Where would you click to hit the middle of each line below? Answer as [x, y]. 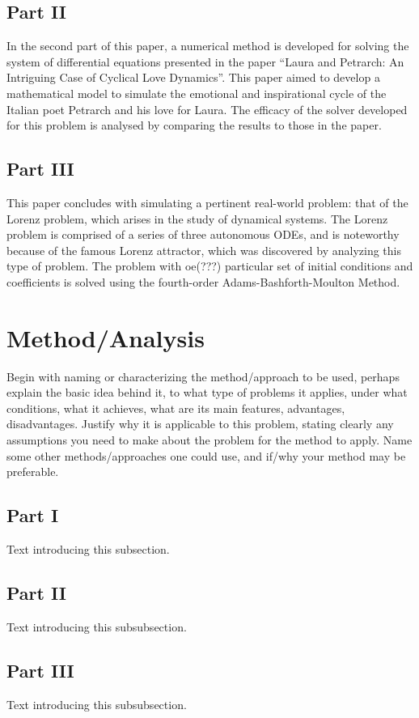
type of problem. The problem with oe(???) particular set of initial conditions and [210, 266]
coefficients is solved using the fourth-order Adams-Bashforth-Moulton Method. [203, 281]
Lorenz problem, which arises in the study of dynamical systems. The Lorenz [197, 218]
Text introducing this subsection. [88, 549]
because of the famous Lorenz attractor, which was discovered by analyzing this [204, 250]
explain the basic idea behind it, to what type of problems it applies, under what [207, 392]
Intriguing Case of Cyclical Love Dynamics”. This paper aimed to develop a [193, 77]
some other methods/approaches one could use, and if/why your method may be [206, 455]
